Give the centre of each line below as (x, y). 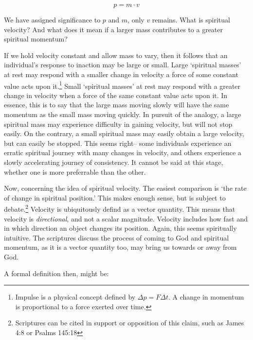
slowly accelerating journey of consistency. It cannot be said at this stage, (114, 162)
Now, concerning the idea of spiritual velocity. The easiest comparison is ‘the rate (125, 188)
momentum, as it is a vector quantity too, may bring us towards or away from (120, 247)
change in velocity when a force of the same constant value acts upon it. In (116, 95)
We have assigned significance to (52, 20)
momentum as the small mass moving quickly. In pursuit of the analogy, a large (123, 114)
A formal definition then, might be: (56, 273)
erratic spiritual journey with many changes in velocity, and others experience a (123, 152)
